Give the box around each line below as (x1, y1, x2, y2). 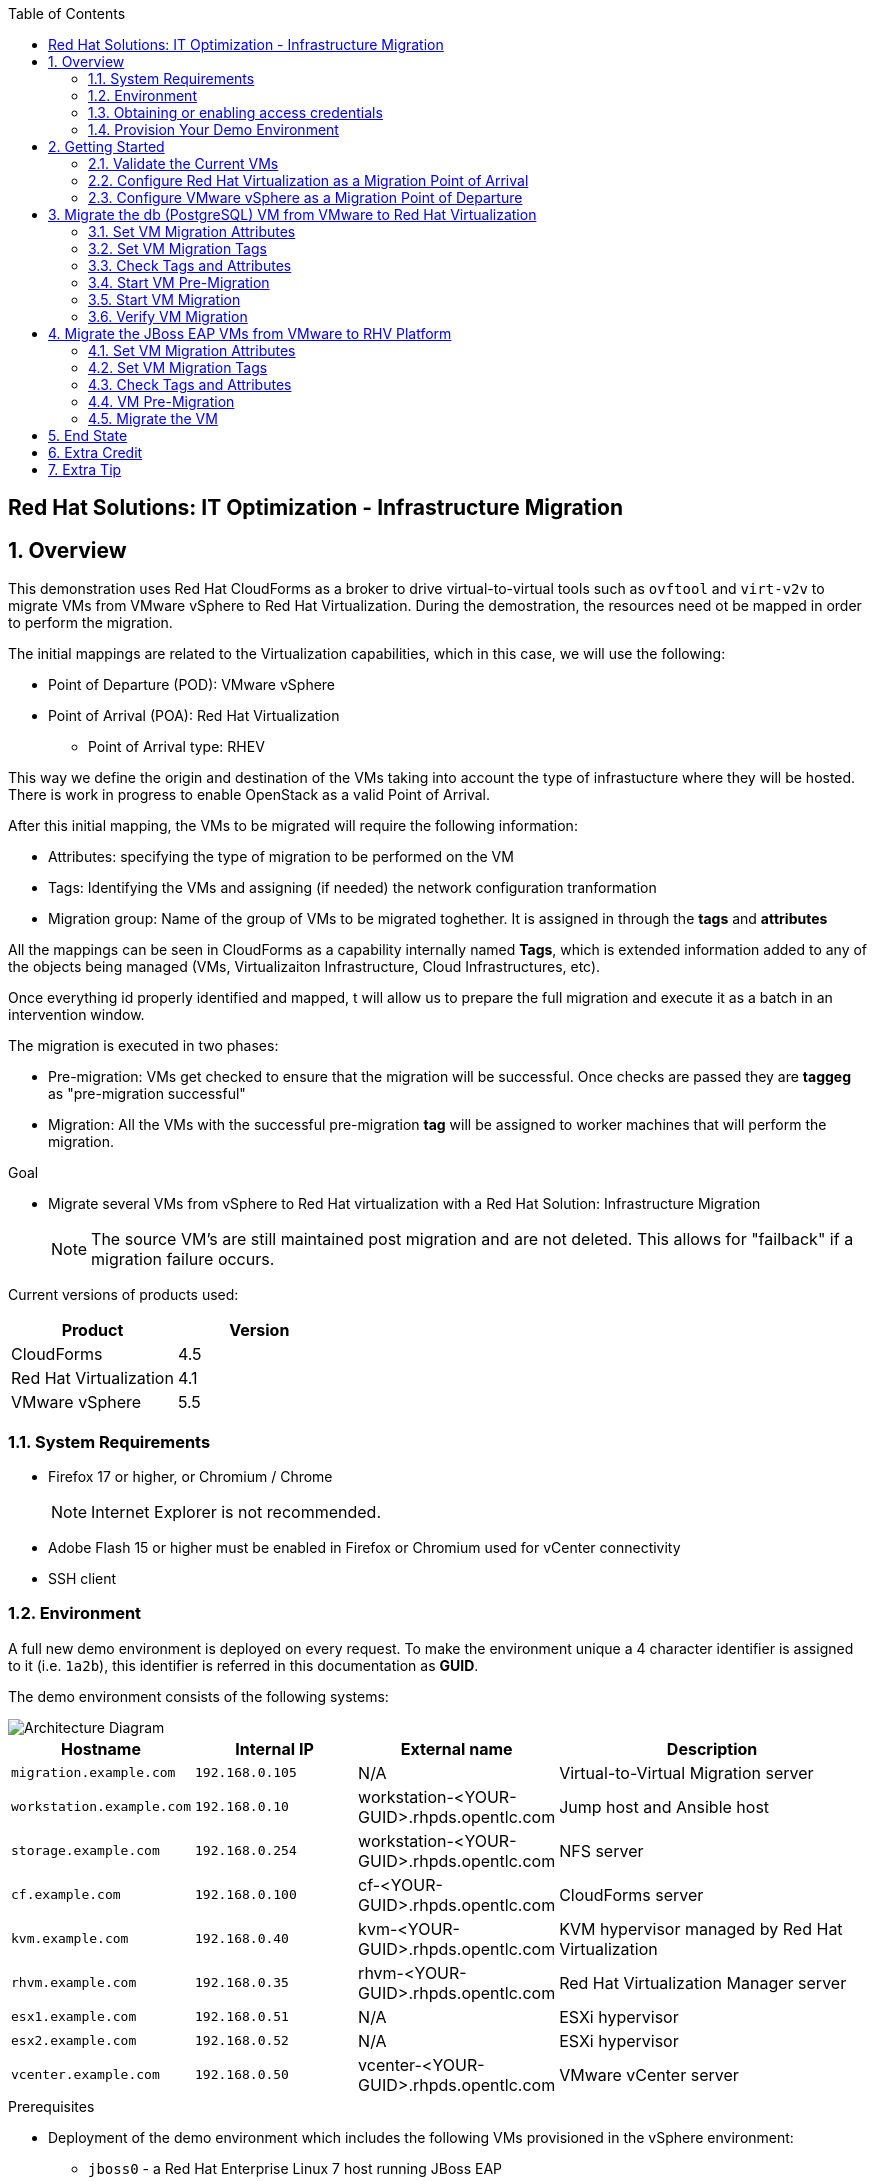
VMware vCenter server (559, 2064, 739, 2085)
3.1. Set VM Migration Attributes (88, 223, 296, 240)
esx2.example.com (11, 2033, 137, 2049)
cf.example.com (11, 1887, 121, 1903)
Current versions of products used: (8, 1286, 239, 1304)
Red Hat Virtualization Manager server (559, 1972, 847, 1993)
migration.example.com (11, 1765, 176, 1781)
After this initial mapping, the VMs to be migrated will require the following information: (8, 817, 578, 835)
